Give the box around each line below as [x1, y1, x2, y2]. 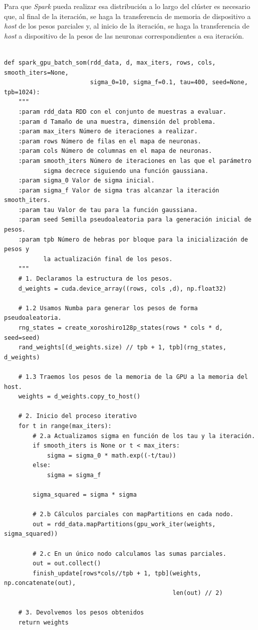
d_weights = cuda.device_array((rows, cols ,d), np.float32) [18, 285, 226, 292]
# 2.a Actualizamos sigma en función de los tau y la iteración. [33, 432, 255, 440]
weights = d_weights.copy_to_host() [18, 393, 141, 400]
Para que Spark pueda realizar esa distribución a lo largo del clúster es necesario [4, 1, 250, 11]
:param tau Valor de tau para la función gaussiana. [18, 206, 198, 214]
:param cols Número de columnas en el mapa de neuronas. [18, 147, 212, 155]
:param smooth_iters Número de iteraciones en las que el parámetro [18, 157, 251, 164]
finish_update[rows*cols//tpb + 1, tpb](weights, [33, 569, 201, 577]
